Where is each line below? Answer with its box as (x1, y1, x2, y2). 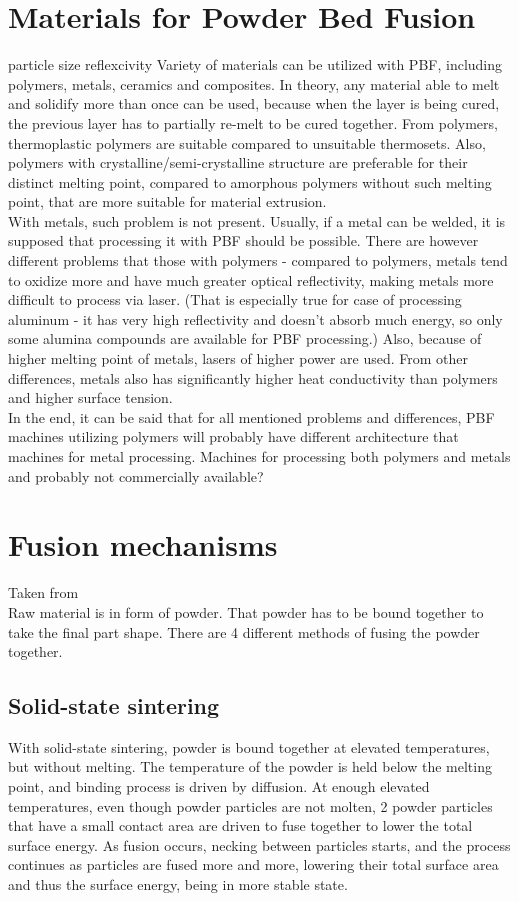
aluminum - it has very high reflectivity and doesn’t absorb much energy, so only (8, 308, 503, 329)
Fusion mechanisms (8, 524, 278, 565)
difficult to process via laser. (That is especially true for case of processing (8, 289, 462, 310)
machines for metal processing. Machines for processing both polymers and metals (8, 446, 511, 466)
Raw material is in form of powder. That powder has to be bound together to (8, 601, 484, 622)
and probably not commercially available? (8, 465, 264, 486)
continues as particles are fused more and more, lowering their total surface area (8, 854, 499, 875)
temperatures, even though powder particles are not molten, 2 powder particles (8, 795, 493, 816)
